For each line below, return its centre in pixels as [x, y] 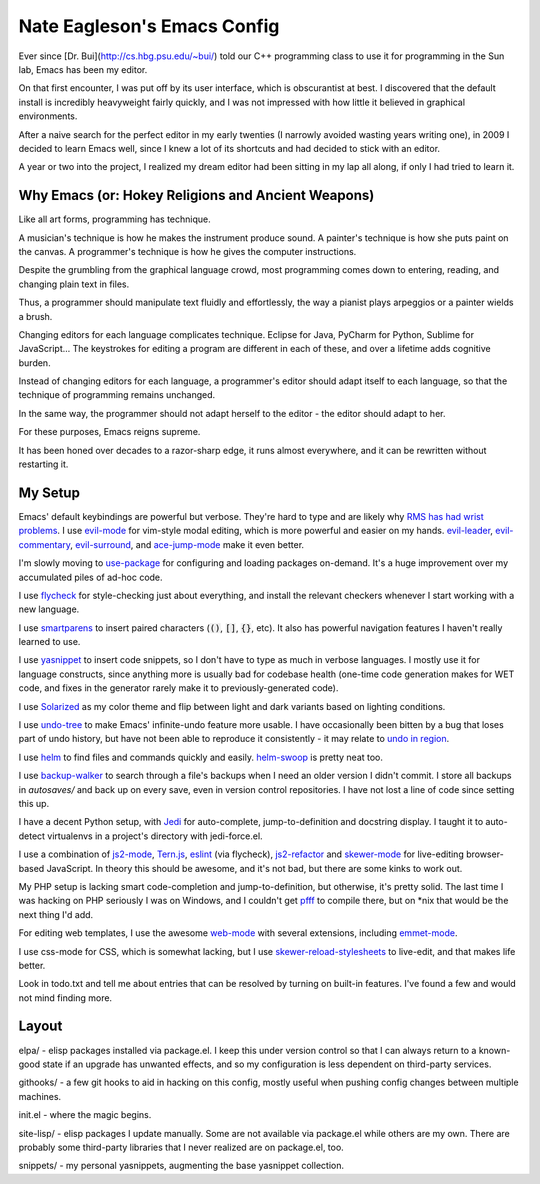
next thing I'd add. [56, 914]
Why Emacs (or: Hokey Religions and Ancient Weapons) [196, 195]
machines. [40, 1096]
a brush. [35, 316]
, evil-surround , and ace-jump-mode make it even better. [187, 544]
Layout [40, 1026]
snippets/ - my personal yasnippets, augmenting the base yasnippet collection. [181, 1166]
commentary [44, 544]
